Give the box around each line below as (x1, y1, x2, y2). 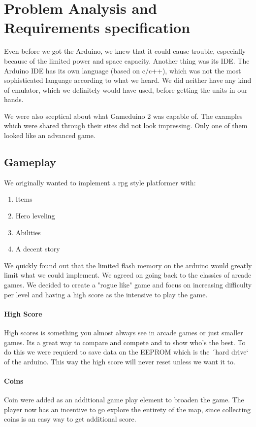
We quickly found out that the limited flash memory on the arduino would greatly (4, 260, 252, 270)
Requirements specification (4, 17, 191, 37)
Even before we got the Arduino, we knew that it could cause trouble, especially (4, 46, 246, 56)
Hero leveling (15, 211, 55, 221)
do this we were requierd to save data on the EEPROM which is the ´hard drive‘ (4, 347, 249, 357)
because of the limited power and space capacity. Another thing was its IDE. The (4, 55, 250, 66)
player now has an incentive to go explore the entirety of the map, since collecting (4, 404, 251, 414)
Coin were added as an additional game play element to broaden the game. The (4, 394, 244, 405)
